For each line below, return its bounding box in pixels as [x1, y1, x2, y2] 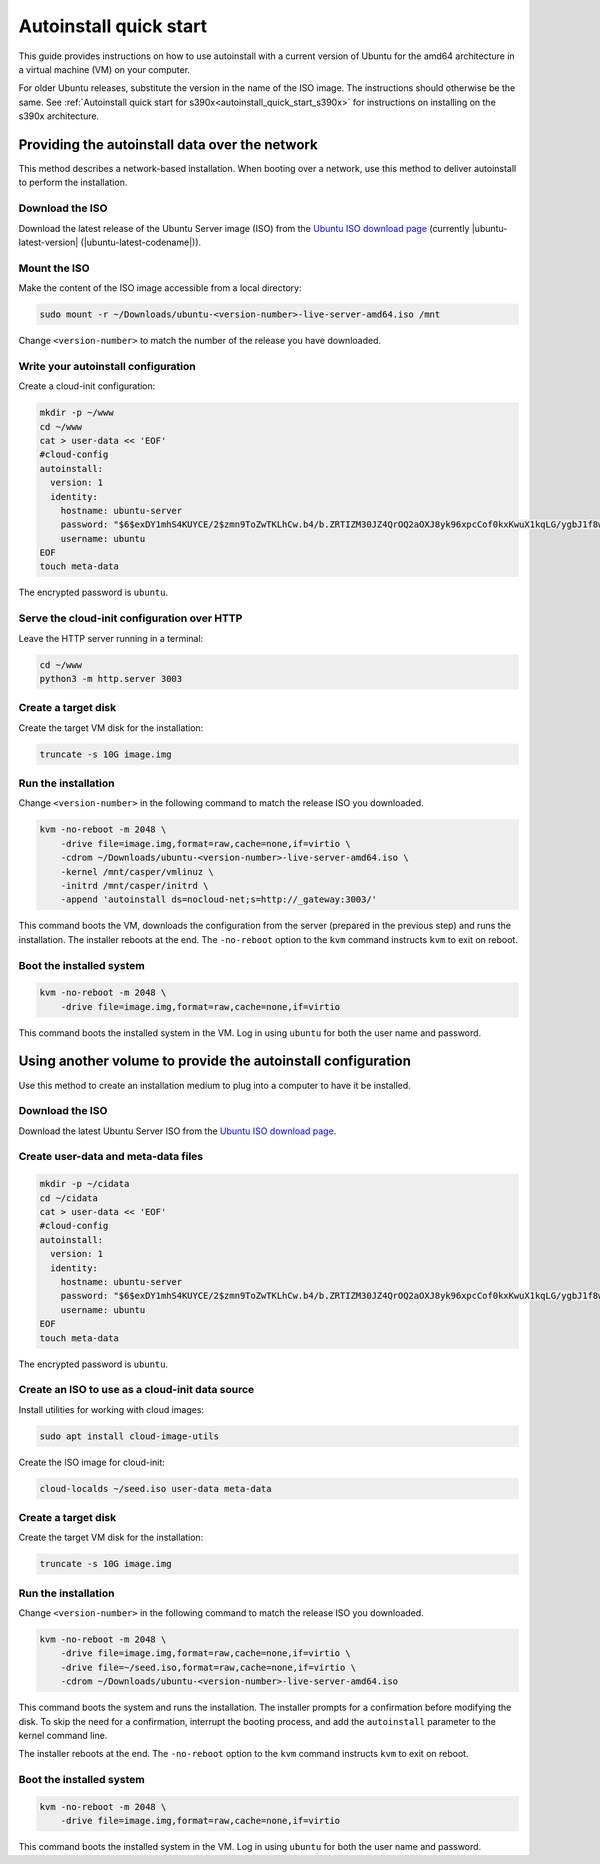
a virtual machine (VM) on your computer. [18, 63, 190, 75]
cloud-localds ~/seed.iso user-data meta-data [39, 1483, 272, 1494]
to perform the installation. [18, 176, 128, 189]
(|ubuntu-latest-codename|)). [80, 236, 202, 248]
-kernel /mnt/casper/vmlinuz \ [60, 866, 214, 877]
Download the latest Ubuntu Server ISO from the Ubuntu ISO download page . [18, 1125, 337, 1137]
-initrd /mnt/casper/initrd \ [60, 880, 209, 891]
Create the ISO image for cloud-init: [18, 1456, 165, 1468]
